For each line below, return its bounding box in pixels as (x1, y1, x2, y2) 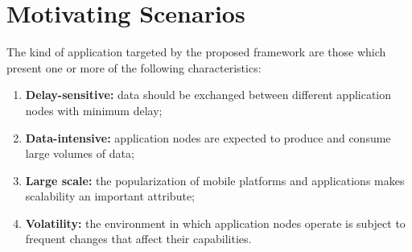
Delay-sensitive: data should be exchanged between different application (25, 86, 392, 103)
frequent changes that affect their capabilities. (25, 230, 252, 247)
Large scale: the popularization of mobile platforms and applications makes (25, 171, 405, 188)
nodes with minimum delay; (25, 101, 163, 118)
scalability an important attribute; (25, 188, 195, 204)
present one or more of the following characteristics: (6, 59, 262, 76)
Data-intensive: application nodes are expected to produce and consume (25, 129, 391, 146)
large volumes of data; (25, 145, 134, 162)
